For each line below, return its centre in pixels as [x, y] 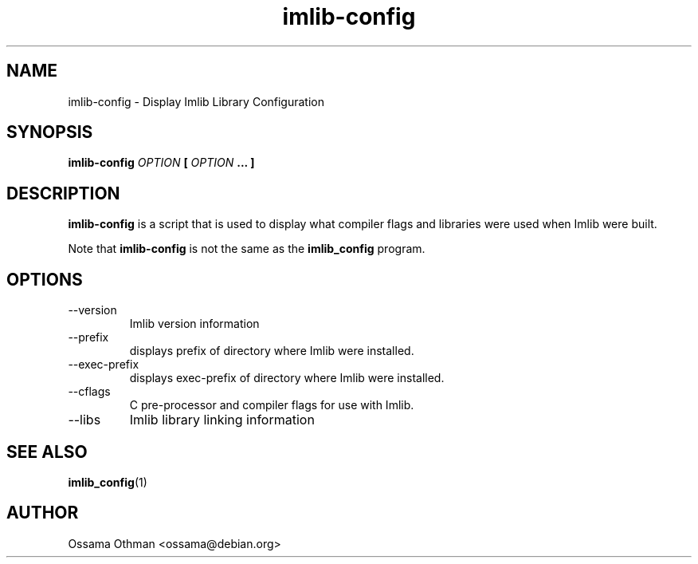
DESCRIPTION [63, 193]
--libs [84, 420]
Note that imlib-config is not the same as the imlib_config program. [247, 249]
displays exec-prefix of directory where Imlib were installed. [287, 378]
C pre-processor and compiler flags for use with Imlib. [272, 405]
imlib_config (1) [108, 482]
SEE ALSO [47, 452]
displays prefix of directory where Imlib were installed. [272, 351]
